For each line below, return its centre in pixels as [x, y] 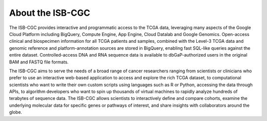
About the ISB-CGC [50, 13]
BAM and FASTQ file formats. [39, 62]
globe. [16, 112]
